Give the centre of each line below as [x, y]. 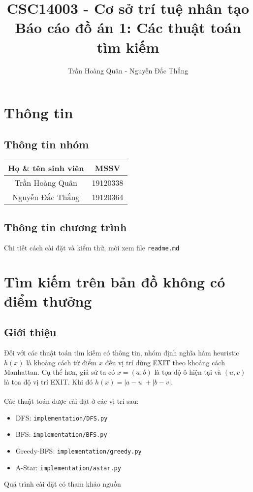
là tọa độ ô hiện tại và [188, 372]
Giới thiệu [30, 332]
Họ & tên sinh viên [46, 168]
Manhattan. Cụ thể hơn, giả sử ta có [60, 372]
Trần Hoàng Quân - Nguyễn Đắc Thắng [128, 70]
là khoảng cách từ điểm [62, 362]
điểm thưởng [48, 300]
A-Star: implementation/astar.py [68, 467]
